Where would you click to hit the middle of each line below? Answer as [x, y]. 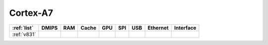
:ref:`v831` [24, 34]
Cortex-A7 [31, 13]
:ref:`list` [23, 28]
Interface [185, 28]
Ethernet [158, 28]
